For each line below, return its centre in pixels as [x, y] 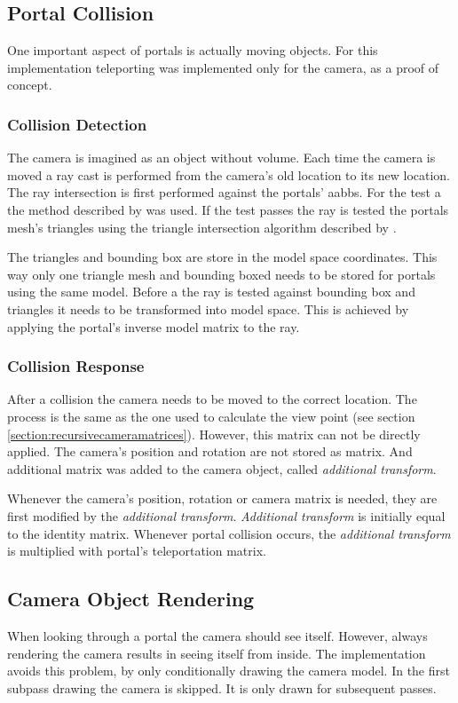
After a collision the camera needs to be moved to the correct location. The [212, 399]
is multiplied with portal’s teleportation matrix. [137, 551]
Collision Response [76, 366]
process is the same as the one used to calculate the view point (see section [211, 416]
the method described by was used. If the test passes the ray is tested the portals [228, 209]
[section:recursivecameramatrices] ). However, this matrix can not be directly [214, 434]
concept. [30, 85]
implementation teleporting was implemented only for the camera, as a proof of [223, 67]
